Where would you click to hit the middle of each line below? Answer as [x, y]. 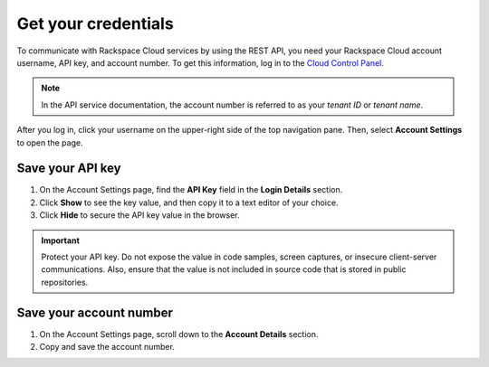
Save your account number [95, 312]
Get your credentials [95, 24]
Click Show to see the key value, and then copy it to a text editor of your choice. [189, 202]
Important [61, 240]
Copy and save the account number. [107, 347]
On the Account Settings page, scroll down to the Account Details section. [179, 334]
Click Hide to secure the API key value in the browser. [139, 215]
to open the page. [50, 142]
